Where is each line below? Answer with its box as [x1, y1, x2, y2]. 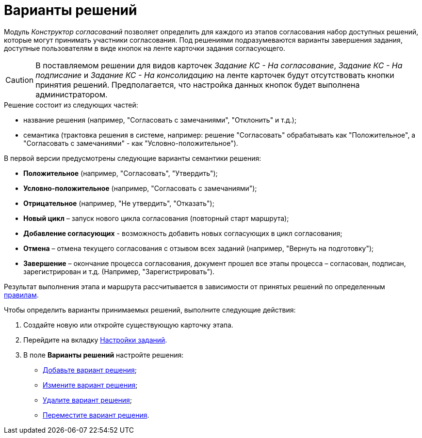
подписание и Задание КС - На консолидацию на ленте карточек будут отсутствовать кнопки [35, 70, 394, 80]
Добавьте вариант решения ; [43, 365, 137, 374]
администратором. [35, 89, 108, 99]
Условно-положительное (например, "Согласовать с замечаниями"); [23, 184, 257, 192]
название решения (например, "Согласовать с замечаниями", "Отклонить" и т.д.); [23, 115, 297, 124]
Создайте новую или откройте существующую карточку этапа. [23, 320, 233, 329]
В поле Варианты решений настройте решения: [23, 350, 184, 359]
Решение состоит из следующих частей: [4, 100, 138, 109]
